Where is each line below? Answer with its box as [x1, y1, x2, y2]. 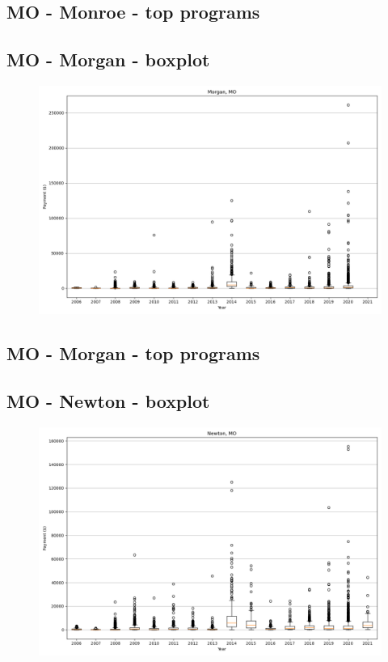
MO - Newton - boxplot [6, 388, 210, 414]
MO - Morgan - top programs [6, 341, 260, 366]
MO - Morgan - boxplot [6, 47, 210, 72]
